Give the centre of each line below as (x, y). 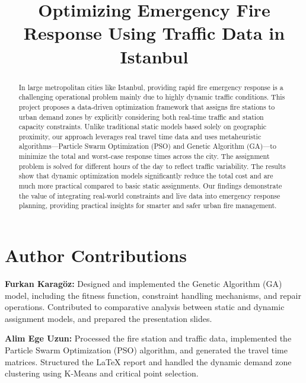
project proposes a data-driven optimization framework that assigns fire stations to (147, 106)
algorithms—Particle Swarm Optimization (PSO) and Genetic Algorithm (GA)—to (147, 146)
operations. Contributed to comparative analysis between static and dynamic (145, 307)
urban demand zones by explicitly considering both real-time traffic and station (141, 117)
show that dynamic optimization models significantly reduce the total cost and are (146, 176)
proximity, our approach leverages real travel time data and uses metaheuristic (140, 136)
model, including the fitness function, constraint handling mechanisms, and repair (153, 295)
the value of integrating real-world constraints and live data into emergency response (149, 195)
